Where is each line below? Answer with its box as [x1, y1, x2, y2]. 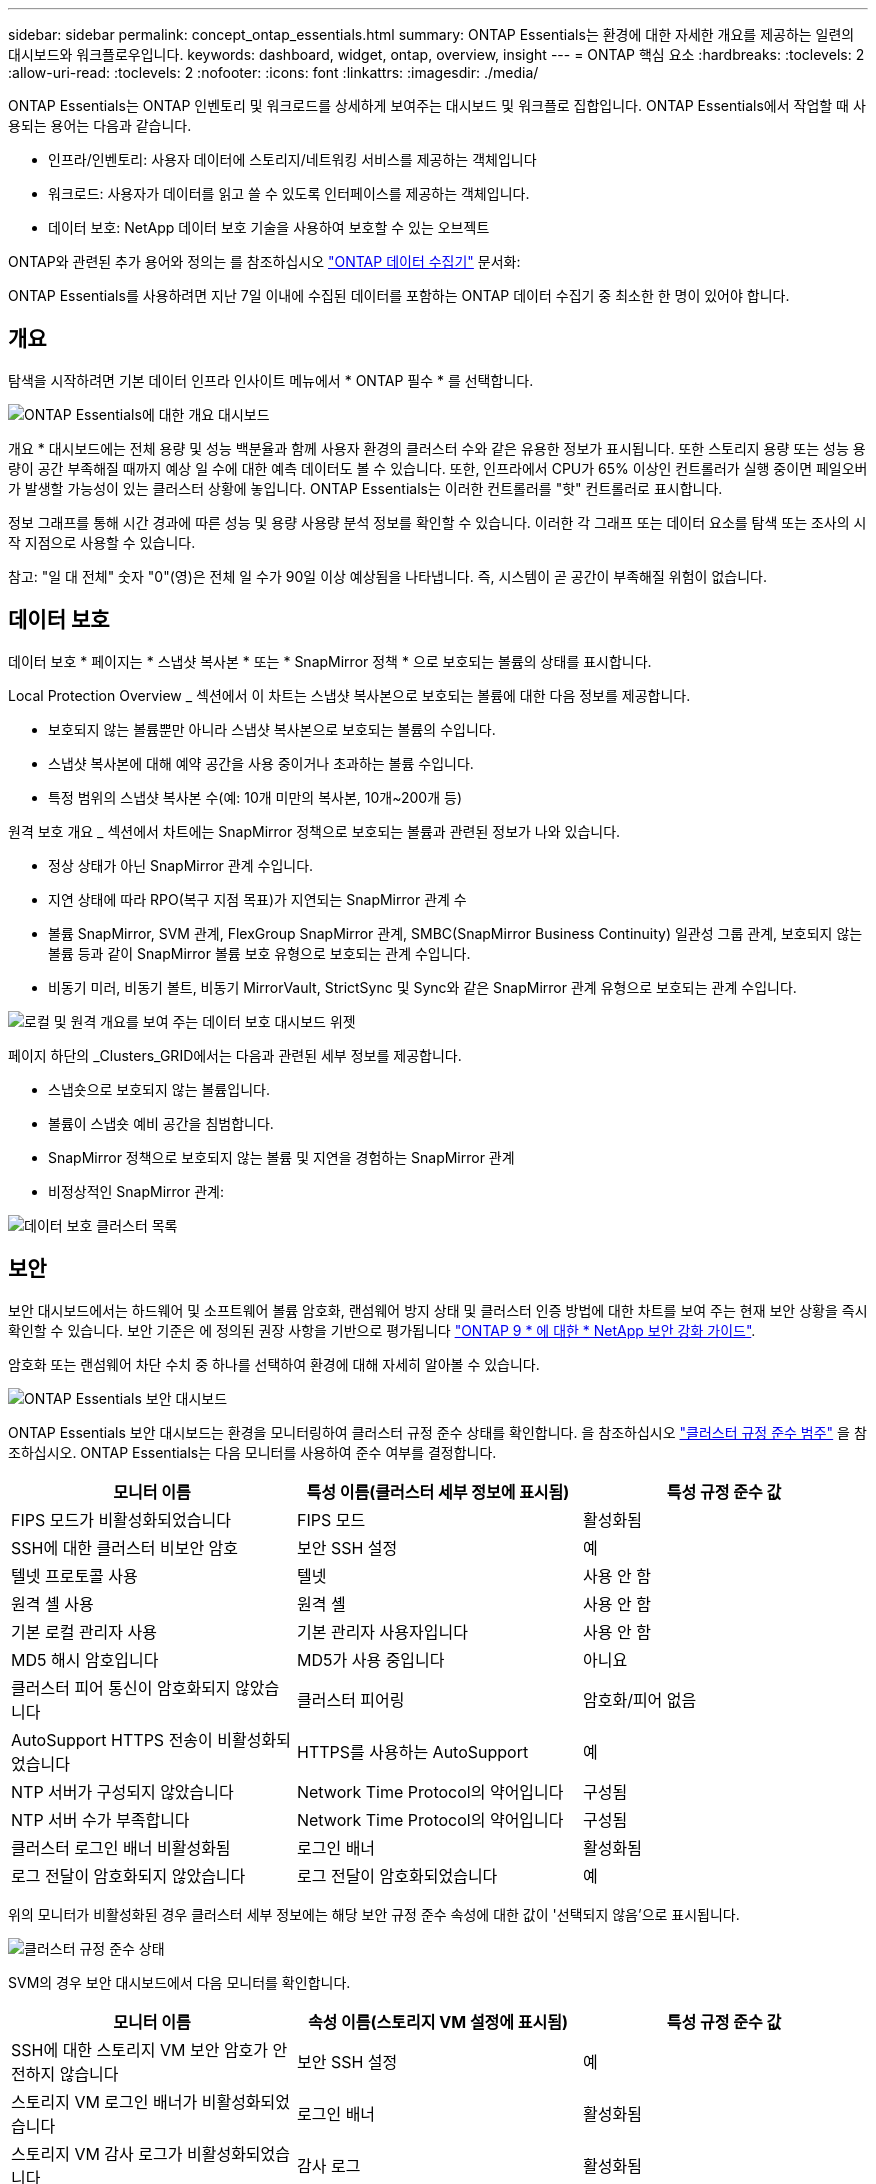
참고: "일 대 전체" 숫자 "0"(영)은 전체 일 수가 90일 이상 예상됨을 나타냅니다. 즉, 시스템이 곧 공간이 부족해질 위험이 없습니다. [8, 567, 767, 585]
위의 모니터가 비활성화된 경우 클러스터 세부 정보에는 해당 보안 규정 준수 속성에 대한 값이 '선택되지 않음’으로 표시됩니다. [8, 1905, 740, 1923]
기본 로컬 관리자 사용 [11, 1621, 157, 1642]
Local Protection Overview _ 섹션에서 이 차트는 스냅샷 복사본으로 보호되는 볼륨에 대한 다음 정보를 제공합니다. [8, 686, 691, 704]
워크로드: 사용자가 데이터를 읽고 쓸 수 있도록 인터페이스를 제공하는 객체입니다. [48, 185, 530, 202]
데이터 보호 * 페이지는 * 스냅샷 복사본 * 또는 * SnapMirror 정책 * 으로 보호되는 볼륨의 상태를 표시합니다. [8, 652, 652, 670]
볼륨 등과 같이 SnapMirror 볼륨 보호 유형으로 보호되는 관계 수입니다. [48, 944, 471, 962]
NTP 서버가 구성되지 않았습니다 [11, 1781, 234, 1802]
